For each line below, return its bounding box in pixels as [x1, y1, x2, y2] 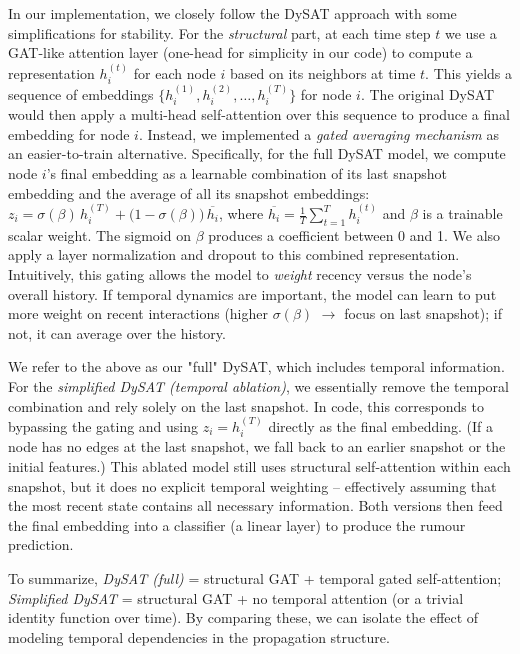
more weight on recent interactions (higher [8, 303, 268, 324]
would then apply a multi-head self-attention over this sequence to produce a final [8, 104, 510, 125]
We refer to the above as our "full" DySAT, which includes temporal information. [8, 356, 505, 377]
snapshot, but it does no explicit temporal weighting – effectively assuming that [8, 475, 497, 496]
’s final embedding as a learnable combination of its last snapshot [46, 163, 447, 184]
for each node [133, 62, 216, 83]
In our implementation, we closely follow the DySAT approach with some [8, 3, 457, 23]
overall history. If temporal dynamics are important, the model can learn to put [8, 283, 497, 304]
